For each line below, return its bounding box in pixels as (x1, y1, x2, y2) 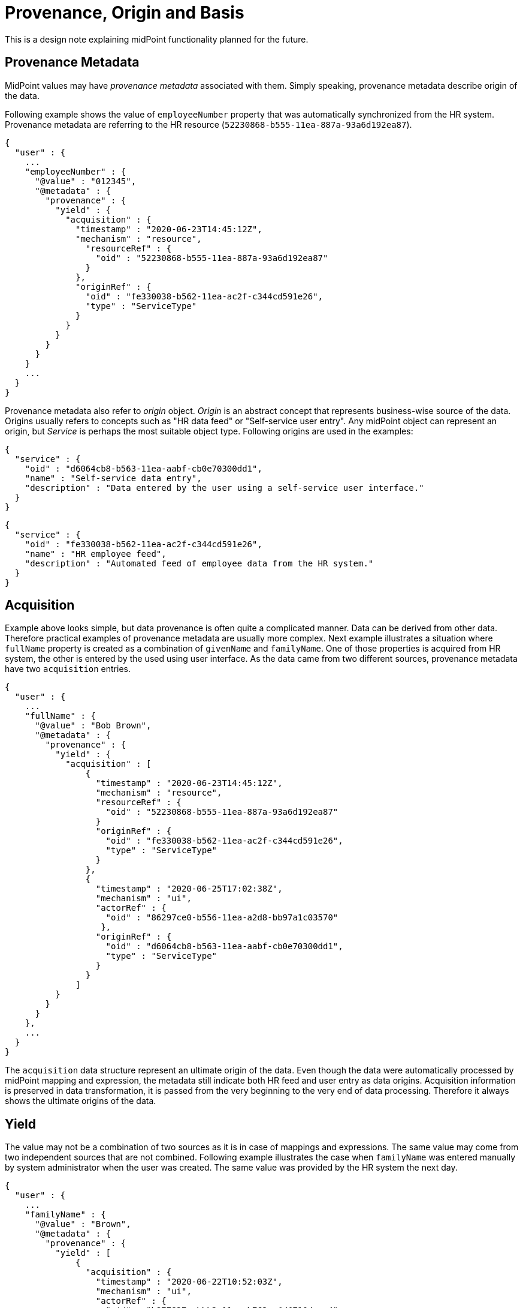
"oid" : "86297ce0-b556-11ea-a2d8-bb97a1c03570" (105, 913, 338, 923)
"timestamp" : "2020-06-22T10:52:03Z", (95, 1277, 283, 1287)
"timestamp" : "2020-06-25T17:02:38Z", (95, 884, 283, 894)
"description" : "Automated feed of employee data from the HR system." (25, 558, 374, 568)
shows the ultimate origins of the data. (5, 1096, 156, 1106)
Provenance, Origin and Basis (5, 2, 244, 23)
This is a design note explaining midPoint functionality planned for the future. (5, 34, 309, 44)
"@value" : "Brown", (35, 1219, 131, 1229)
